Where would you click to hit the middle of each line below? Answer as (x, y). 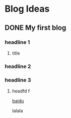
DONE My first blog (35, 28)
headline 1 (17, 42)
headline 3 (18, 80)
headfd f (21, 91)
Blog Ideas (27, 9)
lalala (17, 111)
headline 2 (18, 66)
